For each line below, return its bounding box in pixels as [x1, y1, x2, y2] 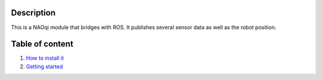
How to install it [26, 55, 64, 62]
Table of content [11, 39, 74, 49]
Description [11, 8, 56, 18]
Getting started [26, 63, 63, 70]
